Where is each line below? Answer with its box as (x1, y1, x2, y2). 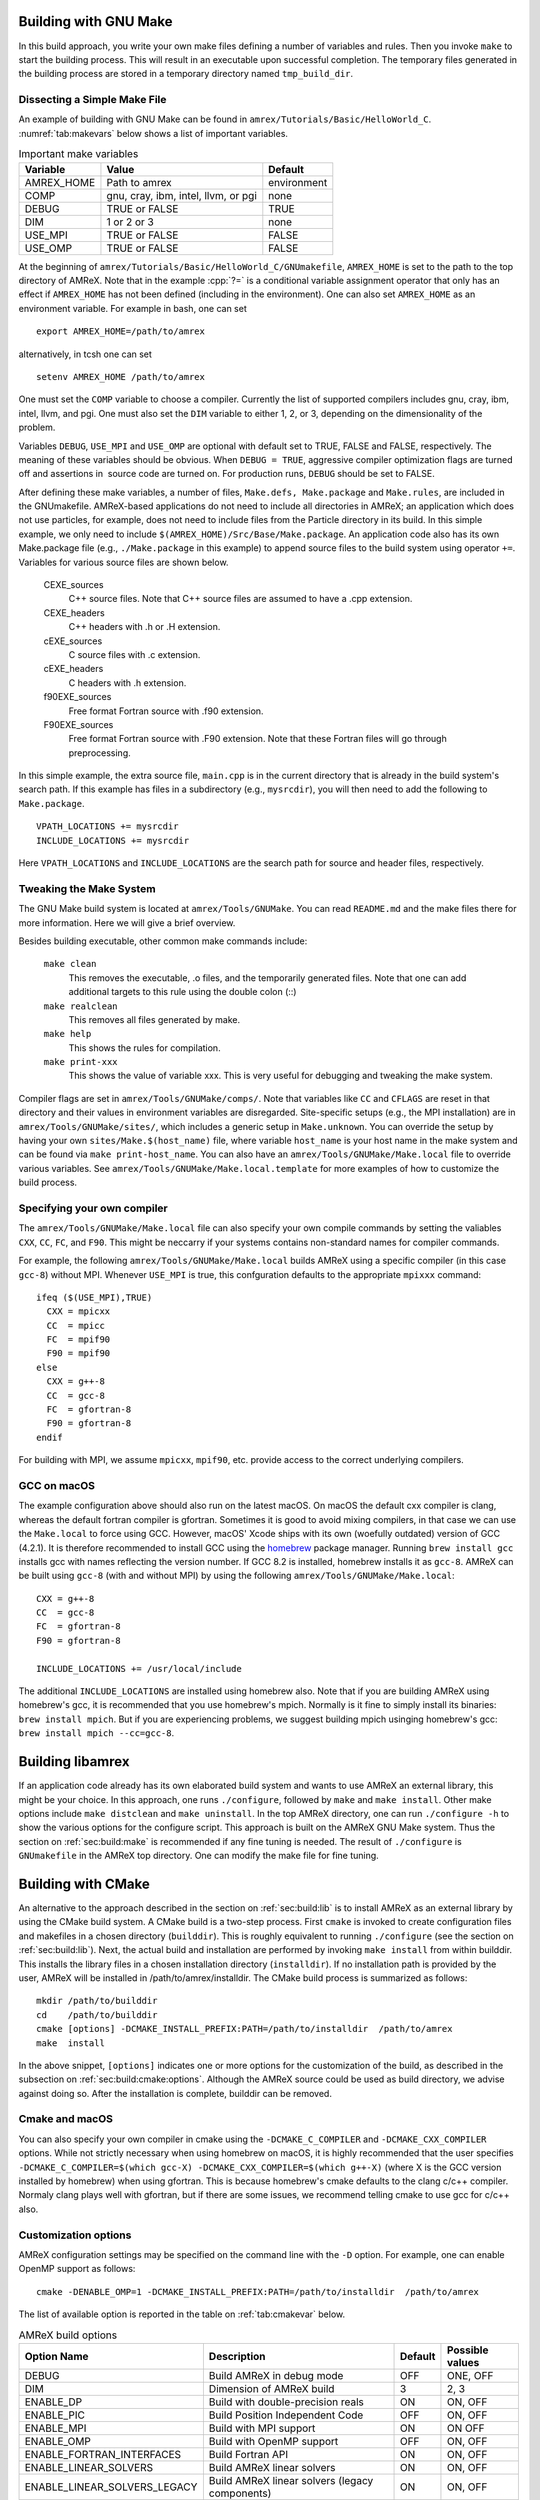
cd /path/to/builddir (36, 2009, 158, 2020)
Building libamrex (18, 1753, 130, 1770)
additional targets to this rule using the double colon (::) (68, 986, 297, 998)
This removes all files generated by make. (68, 1013, 240, 1025)
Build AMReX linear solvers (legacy (208, 2473, 374, 2487)
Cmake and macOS (18, 2112, 114, 2126)
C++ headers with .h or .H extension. (68, 621, 221, 633)
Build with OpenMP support (208, 2434, 339, 2448)
